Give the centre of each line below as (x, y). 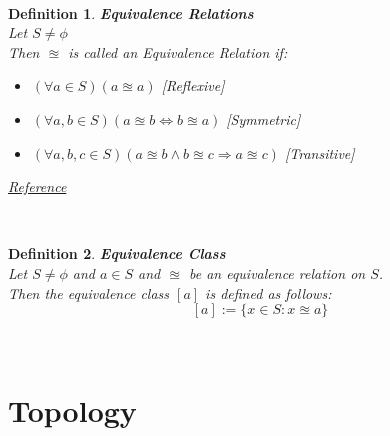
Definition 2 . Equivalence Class (117, 253)
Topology (72, 409)
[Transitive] (319, 152)
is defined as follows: (268, 292)
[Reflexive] (193, 85)
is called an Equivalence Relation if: (178, 51)
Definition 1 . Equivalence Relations (131, 12)
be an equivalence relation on (277, 272)
